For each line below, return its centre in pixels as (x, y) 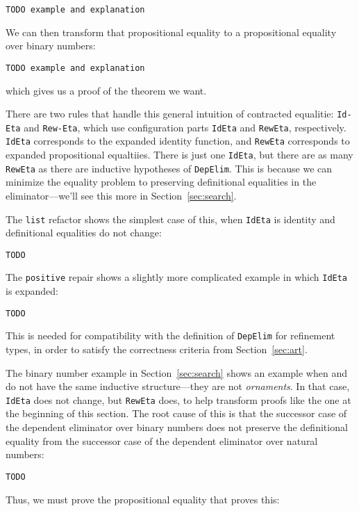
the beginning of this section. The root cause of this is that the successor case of (176, 413)
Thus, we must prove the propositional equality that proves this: (143, 499)
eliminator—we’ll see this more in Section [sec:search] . (121, 195)
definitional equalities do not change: (84, 233)
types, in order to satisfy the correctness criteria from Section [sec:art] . (157, 349)
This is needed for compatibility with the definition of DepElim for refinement (170, 335)
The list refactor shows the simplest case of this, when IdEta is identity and (170, 219)
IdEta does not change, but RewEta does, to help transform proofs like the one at (178, 399)
